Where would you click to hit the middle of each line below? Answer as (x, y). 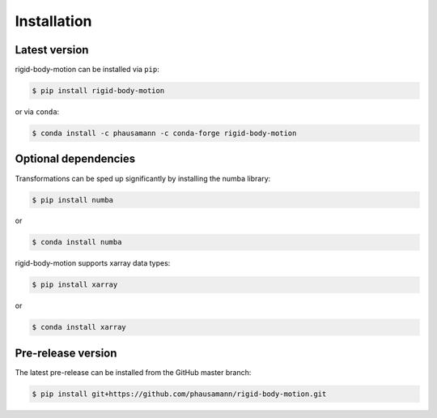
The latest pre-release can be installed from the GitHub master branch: (133, 372)
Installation (53, 21)
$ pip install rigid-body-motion (98, 91)
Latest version (52, 50)
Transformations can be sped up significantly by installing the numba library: (143, 178)
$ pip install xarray (75, 285)
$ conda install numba (77, 242)
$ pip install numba (72, 200)
